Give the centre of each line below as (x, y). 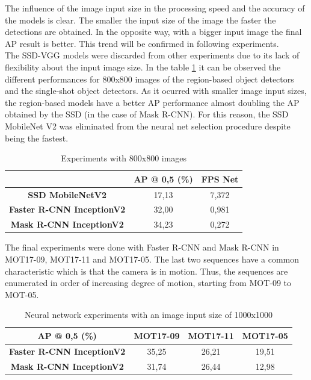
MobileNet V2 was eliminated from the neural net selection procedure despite (148, 126)
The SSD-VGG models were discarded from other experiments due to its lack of (152, 55)
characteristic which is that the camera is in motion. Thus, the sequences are (146, 271)
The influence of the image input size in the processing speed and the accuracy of (155, 8)
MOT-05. (22, 294)
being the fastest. (37, 138)
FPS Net (220, 179)
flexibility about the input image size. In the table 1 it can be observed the (143, 67)
